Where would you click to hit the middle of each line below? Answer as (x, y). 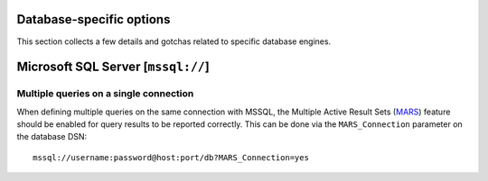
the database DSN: (52, 137)
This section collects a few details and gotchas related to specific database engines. (174, 41)
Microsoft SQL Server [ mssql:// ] (113, 67)
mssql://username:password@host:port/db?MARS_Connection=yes (171, 157)
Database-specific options (94, 19)
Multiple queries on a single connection (105, 94)
